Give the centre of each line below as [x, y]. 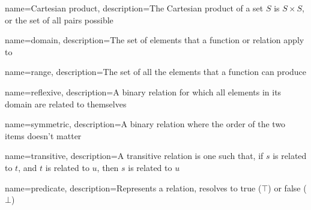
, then [108, 167]
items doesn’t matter [43, 135]
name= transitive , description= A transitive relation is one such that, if [134, 156]
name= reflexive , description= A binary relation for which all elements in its [143, 91]
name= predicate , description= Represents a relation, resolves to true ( [133, 187]
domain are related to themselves [66, 103]
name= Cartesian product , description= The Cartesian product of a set [134, 8]
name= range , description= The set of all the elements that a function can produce [156, 72]
